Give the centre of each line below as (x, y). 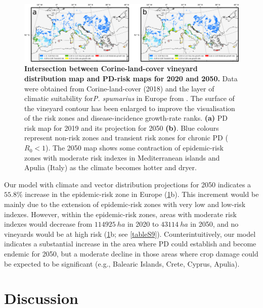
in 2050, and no (214, 224)
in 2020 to (143, 224)
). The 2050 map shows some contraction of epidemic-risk (134, 148)
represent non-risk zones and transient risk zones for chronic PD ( (126, 138)
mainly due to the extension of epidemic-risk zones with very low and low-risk (125, 204)
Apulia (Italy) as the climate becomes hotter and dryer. (111, 167)
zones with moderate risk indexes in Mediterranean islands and (122, 157)
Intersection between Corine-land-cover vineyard (111, 68)
